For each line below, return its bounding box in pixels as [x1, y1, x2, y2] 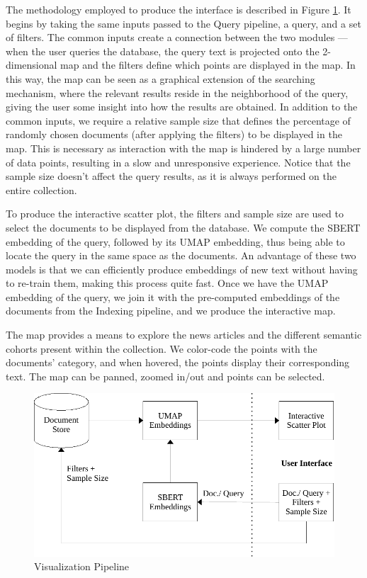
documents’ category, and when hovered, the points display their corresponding [6, 355, 350, 370]
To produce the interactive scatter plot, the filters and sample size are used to [6, 206, 344, 221]
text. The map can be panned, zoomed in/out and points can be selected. [6, 368, 325, 383]
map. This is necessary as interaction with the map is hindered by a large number [6, 140, 361, 155]
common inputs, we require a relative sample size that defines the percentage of [6, 113, 351, 127]
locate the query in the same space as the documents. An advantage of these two [6, 248, 356, 263]
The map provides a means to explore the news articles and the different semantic [6, 327, 362, 342]
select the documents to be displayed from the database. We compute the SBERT [6, 220, 361, 234]
